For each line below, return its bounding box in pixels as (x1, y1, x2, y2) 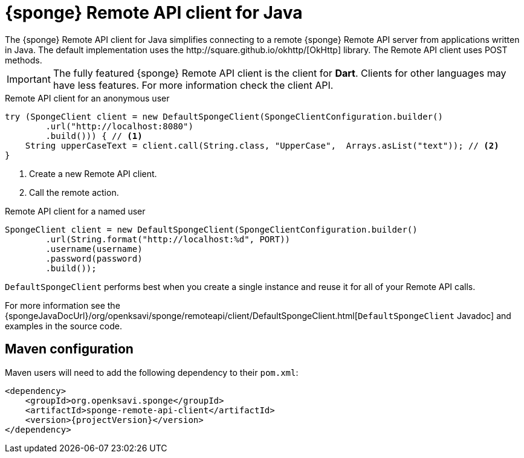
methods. (5, 54, 42, 65)
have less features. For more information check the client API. (53, 79, 334, 91)
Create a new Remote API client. (29, 168, 157, 179)
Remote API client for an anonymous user (5, 92, 170, 103)
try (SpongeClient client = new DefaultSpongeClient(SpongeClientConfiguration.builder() (5, 111, 443, 121)
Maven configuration (5, 341, 134, 357)
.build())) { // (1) (45, 131, 143, 141)
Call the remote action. (29, 187, 119, 198)
